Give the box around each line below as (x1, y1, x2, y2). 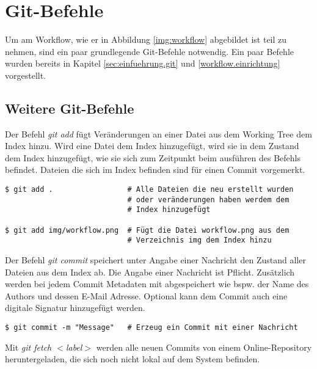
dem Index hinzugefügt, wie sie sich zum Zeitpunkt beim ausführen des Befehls (5, 151, 301, 164)
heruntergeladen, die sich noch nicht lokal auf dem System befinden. (5, 353, 260, 365)
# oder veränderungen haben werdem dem (127, 195, 290, 204)
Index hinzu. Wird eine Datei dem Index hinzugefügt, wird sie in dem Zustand (5, 139, 299, 152)
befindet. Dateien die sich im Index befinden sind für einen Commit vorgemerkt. (5, 163, 305, 176)
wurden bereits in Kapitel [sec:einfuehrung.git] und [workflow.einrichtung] (5, 57, 280, 70)
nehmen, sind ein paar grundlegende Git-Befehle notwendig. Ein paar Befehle (5, 45, 294, 57)
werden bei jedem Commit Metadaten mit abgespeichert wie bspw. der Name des (5, 277, 309, 290)
